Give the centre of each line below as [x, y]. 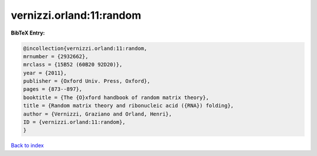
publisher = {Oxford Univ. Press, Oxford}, [87, 81]
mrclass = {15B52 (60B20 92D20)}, [73, 65]
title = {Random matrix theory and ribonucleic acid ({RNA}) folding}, [129, 106]
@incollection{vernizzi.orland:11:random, [85, 48]
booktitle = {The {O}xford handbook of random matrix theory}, [116, 97]
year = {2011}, [45, 73]
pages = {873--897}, [53, 89]
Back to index [27, 145]
